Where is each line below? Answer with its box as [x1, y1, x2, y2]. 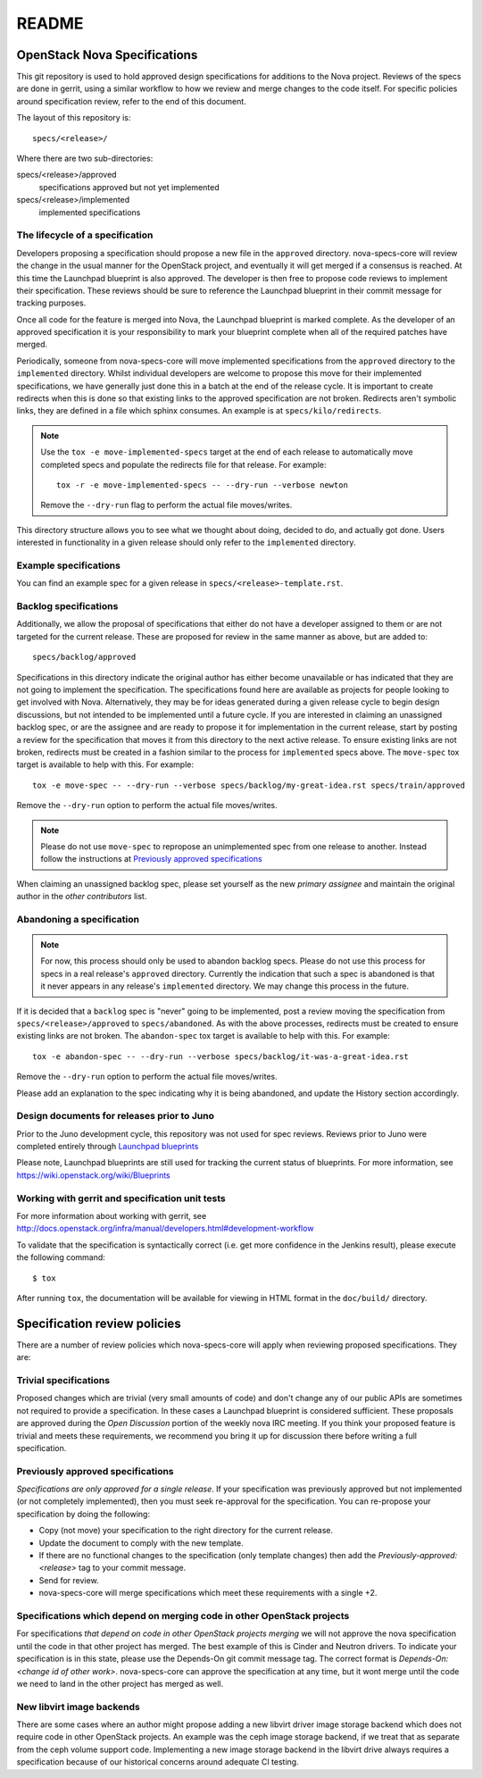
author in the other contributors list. [16, 891, 147, 902]
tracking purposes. [16, 297, 87, 308]
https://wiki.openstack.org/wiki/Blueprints [16, 1170, 170, 1181]
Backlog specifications [16, 600, 119, 613]
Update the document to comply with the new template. [38, 1537, 245, 1548]
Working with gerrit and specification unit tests [16, 1192, 227, 1205]
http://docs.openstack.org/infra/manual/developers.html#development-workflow [16, 1223, 314, 1234]
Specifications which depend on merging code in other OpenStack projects [16, 1609, 350, 1622]
